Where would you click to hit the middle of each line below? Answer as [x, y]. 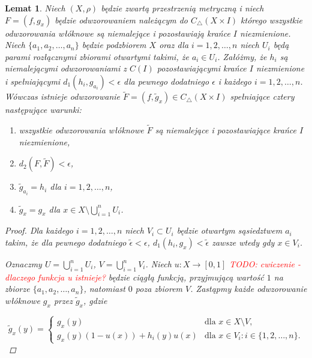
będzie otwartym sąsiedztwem [229, 230]
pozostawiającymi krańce [202, 68]
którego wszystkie [271, 20]
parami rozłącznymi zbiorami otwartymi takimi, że [97, 56]
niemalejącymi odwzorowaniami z [66, 68]
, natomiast [104, 289]
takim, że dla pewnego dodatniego [66, 242]
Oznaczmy [23, 264]
